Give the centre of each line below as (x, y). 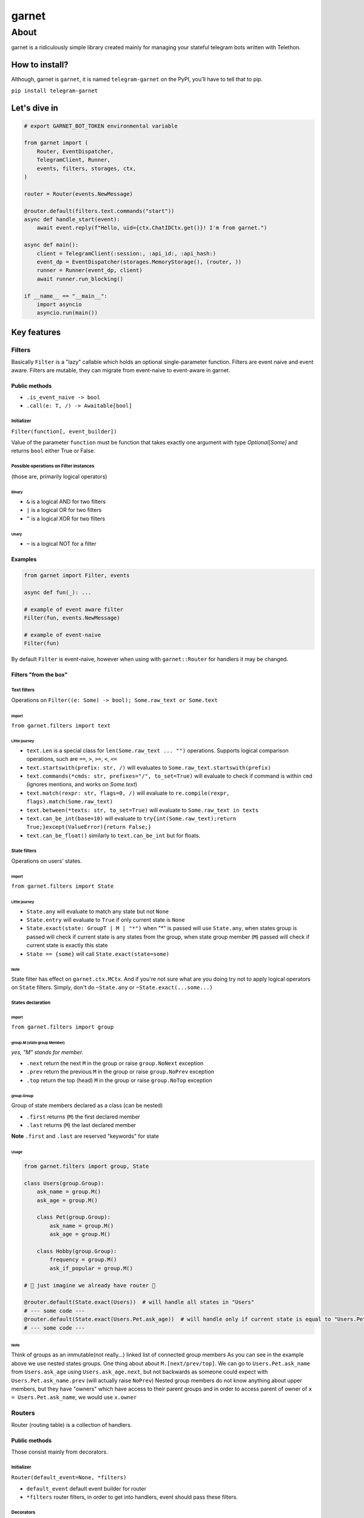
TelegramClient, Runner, (74, 160)
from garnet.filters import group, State (86, 1166)
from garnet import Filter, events (77, 575)
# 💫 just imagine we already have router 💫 (90, 1285)
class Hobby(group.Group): (77, 1251)
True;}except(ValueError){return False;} (89, 827)
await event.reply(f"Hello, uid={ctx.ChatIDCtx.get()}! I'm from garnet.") (152, 228)
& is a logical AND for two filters (66, 502)
